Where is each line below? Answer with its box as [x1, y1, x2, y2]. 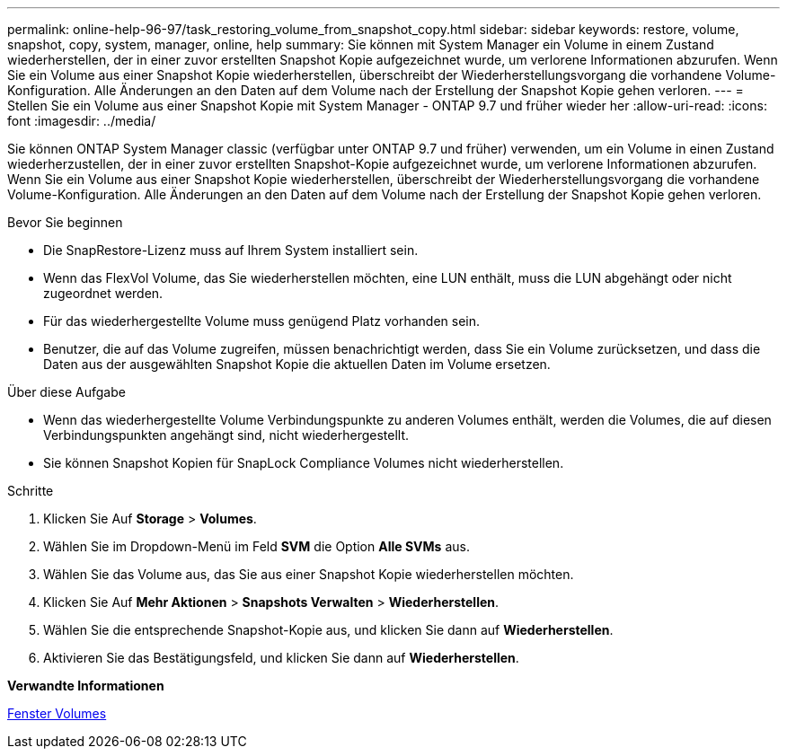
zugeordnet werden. [43, 286, 164, 301]
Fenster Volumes [7, 706, 107, 721]
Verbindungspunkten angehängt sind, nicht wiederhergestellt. [43, 427, 410, 443]
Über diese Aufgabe [7, 384, 126, 400]
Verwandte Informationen [7, 678, 164, 693]
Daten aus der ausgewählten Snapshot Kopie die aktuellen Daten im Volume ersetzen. [43, 356, 551, 372]
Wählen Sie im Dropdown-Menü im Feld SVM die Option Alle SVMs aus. [43, 539, 470, 554]
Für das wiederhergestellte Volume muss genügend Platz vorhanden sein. [43, 313, 481, 329]
